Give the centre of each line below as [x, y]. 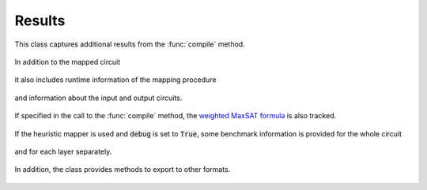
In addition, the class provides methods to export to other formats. [123, 170]
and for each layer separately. [63, 151]
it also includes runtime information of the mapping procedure [115, 80]
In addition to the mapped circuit [68, 61]
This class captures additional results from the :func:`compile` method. [130, 44]
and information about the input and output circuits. [98, 98]
